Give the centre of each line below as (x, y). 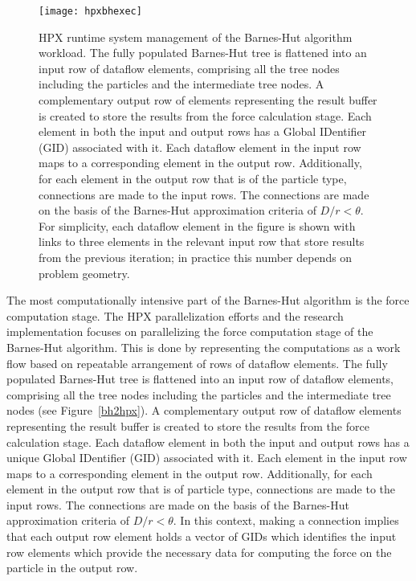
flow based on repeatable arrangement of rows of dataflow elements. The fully (197, 363)
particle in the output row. (72, 568)
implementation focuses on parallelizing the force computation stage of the (190, 331)
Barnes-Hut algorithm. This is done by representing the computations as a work (204, 347)
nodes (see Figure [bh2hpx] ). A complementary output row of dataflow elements (204, 410)
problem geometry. (84, 273)
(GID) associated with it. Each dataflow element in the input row (200, 147)
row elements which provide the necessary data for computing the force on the (199, 552)
